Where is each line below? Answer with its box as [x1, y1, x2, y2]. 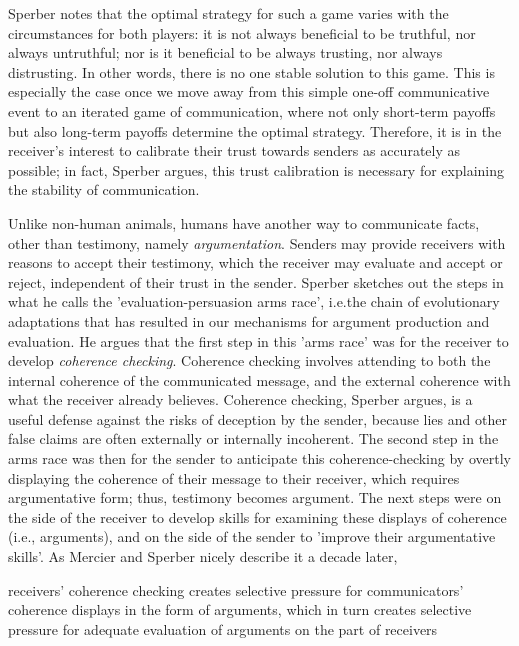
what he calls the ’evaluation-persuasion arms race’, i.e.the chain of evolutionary [8, 291, 500, 312]
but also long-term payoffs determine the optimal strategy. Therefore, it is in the [8, 120, 502, 141]
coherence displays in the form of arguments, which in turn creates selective [8, 599, 472, 620]
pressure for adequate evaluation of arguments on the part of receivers [8, 618, 438, 639]
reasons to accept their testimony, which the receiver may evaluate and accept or [8, 252, 503, 273]
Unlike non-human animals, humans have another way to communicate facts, [8, 212, 480, 233]
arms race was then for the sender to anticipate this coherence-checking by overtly [8, 448, 511, 469]
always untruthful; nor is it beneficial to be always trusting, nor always [8, 42, 443, 63]
